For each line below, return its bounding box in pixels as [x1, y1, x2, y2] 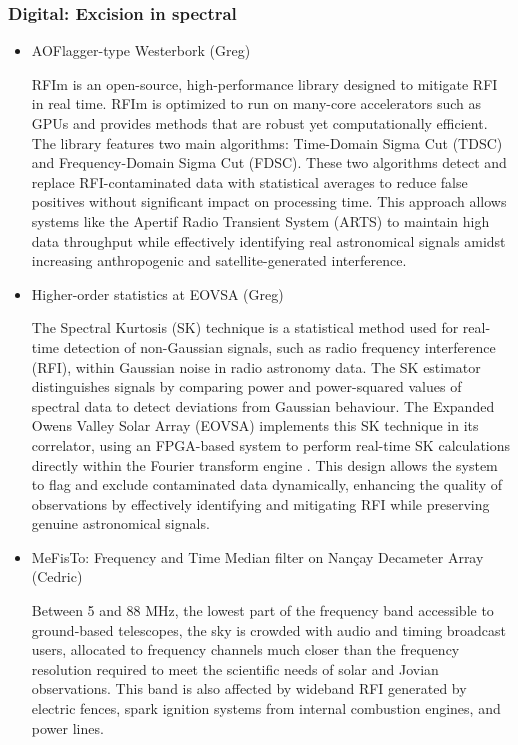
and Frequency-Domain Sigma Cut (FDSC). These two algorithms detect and [31, 152, 507, 173]
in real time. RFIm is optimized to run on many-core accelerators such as [31, 93, 482, 114]
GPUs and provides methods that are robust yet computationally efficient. [31, 113, 488, 133]
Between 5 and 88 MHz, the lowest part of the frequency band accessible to [31, 600, 494, 621]
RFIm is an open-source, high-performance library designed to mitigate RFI [31, 73, 498, 94]
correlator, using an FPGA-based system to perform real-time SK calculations [31, 434, 511, 455]
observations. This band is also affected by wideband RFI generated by [31, 678, 467, 699]
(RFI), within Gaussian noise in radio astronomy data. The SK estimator [31, 356, 481, 377]
